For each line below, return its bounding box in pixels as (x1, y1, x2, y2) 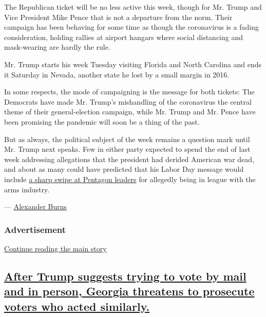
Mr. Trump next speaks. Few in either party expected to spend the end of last (4, 144, 251, 154)
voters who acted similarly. (4, 298, 150, 314)
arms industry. (4, 184, 50, 194)
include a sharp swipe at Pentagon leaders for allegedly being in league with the (4, 173, 256, 184)
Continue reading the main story (4, 243, 107, 253)
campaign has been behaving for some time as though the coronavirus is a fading (4, 22, 259, 32)
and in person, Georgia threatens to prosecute (4, 283, 255, 299)
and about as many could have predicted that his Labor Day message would (4, 164, 244, 174)
